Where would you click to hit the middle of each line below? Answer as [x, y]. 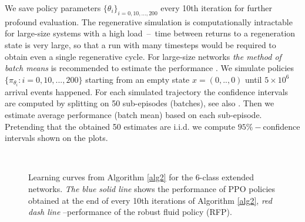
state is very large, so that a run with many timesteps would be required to [140, 44]
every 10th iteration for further [216, 8]
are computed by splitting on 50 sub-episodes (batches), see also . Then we [140, 103]
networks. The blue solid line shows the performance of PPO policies [152, 189]
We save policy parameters [53, 8]
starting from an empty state [138, 79]
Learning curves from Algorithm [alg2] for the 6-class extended [141, 177]
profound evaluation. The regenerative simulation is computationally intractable [149, 21]
